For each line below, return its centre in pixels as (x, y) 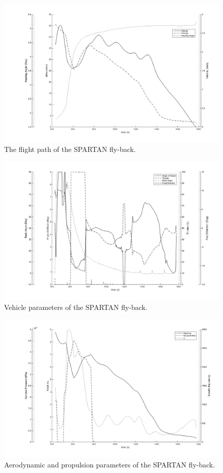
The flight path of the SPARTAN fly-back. (70, 149)
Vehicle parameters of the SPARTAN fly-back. (76, 307)
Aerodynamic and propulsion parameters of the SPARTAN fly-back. (110, 464)
